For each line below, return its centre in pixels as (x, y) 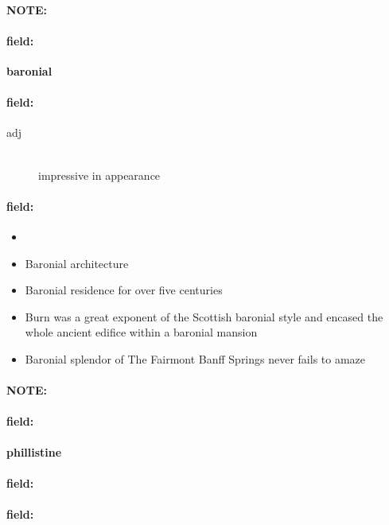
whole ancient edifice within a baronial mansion (141, 332)
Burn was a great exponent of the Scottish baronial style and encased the (204, 316)
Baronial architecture (77, 263)
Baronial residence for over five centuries (124, 290)
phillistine (34, 451)
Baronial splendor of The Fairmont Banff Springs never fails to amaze (195, 358)
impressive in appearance (99, 175)
